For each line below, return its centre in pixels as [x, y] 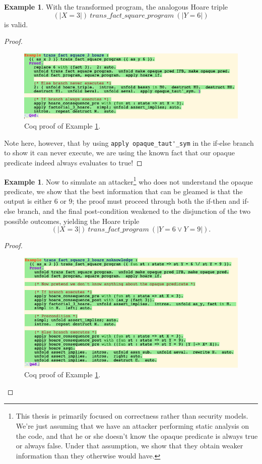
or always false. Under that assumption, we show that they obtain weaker [129, 446]
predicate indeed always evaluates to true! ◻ [73, 162]
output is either [28, 201]
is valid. [16, 24]
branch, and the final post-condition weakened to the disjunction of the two [134, 211]
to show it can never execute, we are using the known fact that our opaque [119, 153]
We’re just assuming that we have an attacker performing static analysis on [133, 426]
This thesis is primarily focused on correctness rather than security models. [132, 416]
